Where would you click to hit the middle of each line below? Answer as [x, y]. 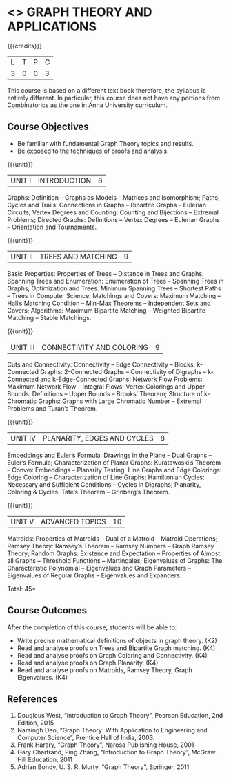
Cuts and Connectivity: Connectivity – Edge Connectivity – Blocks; [101, 364]
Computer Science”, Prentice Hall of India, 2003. [86, 738]
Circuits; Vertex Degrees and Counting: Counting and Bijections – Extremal [113, 212]
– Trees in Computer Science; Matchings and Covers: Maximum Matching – [114, 295]
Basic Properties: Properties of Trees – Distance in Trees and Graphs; [106, 273]
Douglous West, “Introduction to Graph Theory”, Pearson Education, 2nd [120, 716]
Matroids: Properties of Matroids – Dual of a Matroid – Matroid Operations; [112, 538]
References [32, 699]
